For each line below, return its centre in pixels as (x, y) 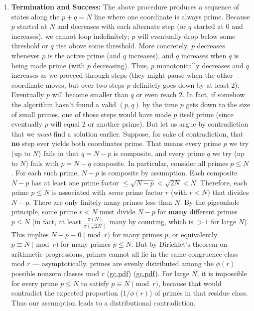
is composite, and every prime (159, 153)
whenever (25, 55)
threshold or (30, 46)
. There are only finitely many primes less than (101, 202)
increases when (204, 55)
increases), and (151, 55)
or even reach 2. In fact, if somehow (190, 94)
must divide (117, 212)
